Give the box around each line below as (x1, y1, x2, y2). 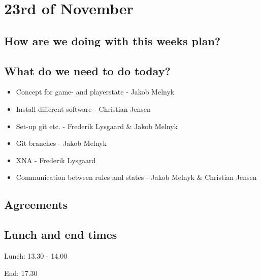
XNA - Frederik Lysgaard (16, 154, 96, 165)
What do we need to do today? (4, 63, 171, 78)
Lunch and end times (4, 227, 117, 242)
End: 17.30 (4, 267, 38, 278)
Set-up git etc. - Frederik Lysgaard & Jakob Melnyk (16, 120, 178, 131)
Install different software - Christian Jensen (16, 103, 151, 114)
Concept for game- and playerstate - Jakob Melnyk (16, 86, 175, 97)
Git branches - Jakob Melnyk (16, 138, 107, 148)
